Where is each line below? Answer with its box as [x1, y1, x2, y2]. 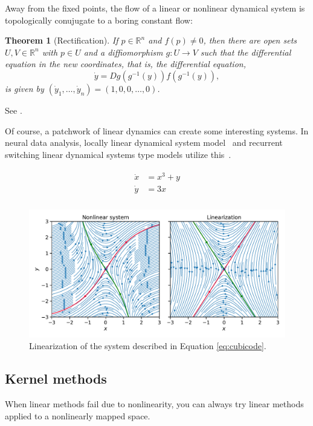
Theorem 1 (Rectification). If [5, 34, 118, 47]
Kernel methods [5, 369, 107, 388]
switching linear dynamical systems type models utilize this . [5, 148, 231, 160]
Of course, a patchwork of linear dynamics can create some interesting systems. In [5, 124, 309, 137]
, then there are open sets [203, 34, 297, 47]
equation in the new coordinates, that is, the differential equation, [5, 57, 246, 70]
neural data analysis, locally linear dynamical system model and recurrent [5, 136, 283, 149]
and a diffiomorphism [83, 45, 163, 58]
